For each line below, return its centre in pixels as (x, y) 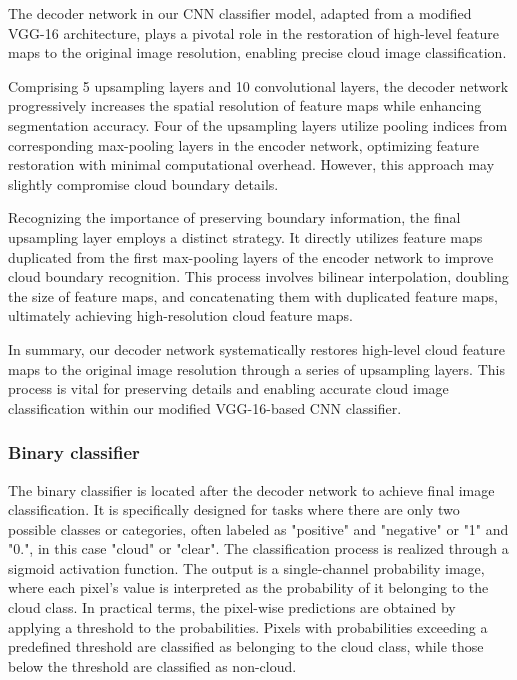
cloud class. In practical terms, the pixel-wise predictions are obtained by (232, 607)
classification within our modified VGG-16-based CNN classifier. (205, 407)
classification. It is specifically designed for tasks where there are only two (234, 509)
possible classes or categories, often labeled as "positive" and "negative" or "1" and (258, 528)
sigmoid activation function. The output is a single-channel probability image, (246, 567)
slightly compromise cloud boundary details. (143, 183)
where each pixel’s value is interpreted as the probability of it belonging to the (248, 587)
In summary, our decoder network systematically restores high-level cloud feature (256, 348)
